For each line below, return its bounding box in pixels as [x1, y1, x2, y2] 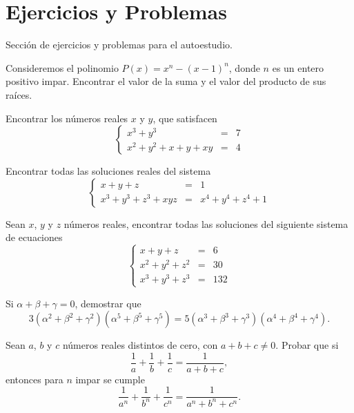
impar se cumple [75, 372, 145, 386]
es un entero [272, 60, 324, 75]
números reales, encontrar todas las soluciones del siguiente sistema [63, 216, 348, 231]
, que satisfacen [153, 111, 217, 125]
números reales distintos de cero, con [62, 338, 218, 352]
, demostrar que [75, 296, 141, 310]
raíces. [6, 87, 32, 102]
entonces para [6, 372, 63, 386]
